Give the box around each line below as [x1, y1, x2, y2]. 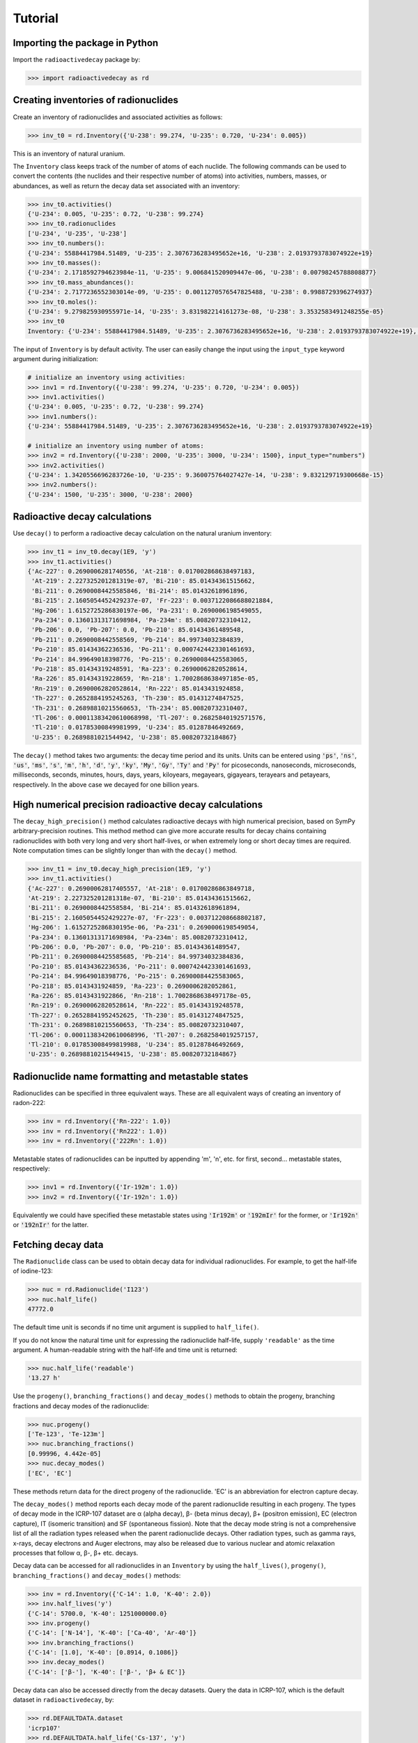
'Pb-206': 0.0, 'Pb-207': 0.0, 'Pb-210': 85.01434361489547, [27, 943, 241, 951]
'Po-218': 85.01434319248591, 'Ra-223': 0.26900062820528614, [31, 664, 249, 673]
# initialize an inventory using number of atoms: [27, 441, 205, 450]
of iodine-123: [13, 1267, 54, 1275]
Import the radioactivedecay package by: [13, 56, 141, 64]
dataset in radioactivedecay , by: [13, 1696, 114, 1704]
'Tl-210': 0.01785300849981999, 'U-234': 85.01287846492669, [31, 724, 245, 731]
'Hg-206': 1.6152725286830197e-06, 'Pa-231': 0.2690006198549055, [31, 607, 263, 614]
